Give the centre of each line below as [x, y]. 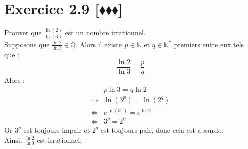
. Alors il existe [99, 44]
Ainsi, [13, 140]
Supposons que [27, 44]
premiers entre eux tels [209, 44]
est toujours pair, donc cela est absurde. [162, 130]
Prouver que [23, 33]
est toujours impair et [57, 130]
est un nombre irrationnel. [105, 33]
